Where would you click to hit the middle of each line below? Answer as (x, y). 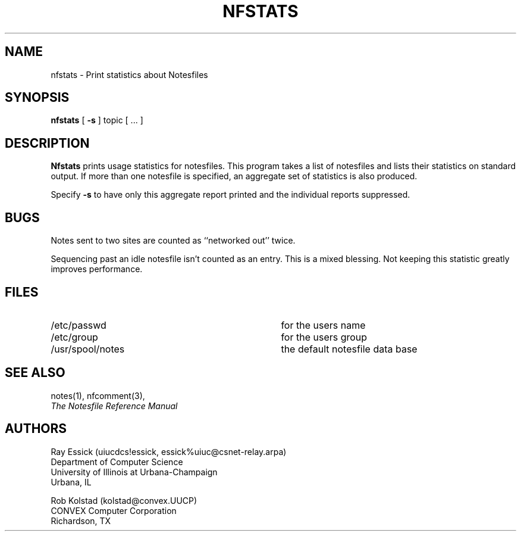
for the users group (324, 337)
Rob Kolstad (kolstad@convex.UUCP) (124, 500)
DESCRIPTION (47, 143)
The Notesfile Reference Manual (114, 406)
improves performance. (97, 269)
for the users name (323, 325)
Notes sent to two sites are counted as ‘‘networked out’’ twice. (173, 241)
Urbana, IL (71, 482)
